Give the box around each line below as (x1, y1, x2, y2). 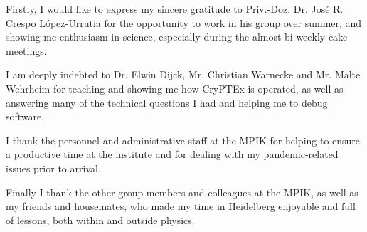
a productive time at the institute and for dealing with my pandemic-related (6, 147, 339, 162)
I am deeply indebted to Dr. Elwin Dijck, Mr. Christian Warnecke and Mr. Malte (6, 67, 361, 82)
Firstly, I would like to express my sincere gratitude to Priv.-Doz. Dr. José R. (6, 1, 344, 16)
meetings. (6, 43, 47, 58)
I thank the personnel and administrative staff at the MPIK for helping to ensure (6, 132, 361, 147)
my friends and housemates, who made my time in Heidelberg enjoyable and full (6, 199, 356, 213)
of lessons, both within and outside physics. (6, 212, 195, 227)
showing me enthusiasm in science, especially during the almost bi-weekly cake (6, 29, 348, 44)
